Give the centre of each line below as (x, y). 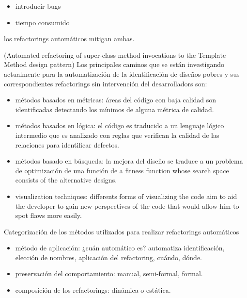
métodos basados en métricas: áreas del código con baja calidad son (116, 100)
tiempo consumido (42, 22)
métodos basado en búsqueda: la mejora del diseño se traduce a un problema (129, 161)
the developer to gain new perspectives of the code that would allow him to (127, 206)
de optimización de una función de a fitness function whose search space (122, 170)
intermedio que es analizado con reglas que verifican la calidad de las (117, 135)
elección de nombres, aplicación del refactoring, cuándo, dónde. (109, 257)
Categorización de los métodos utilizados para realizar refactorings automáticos (122, 231)
